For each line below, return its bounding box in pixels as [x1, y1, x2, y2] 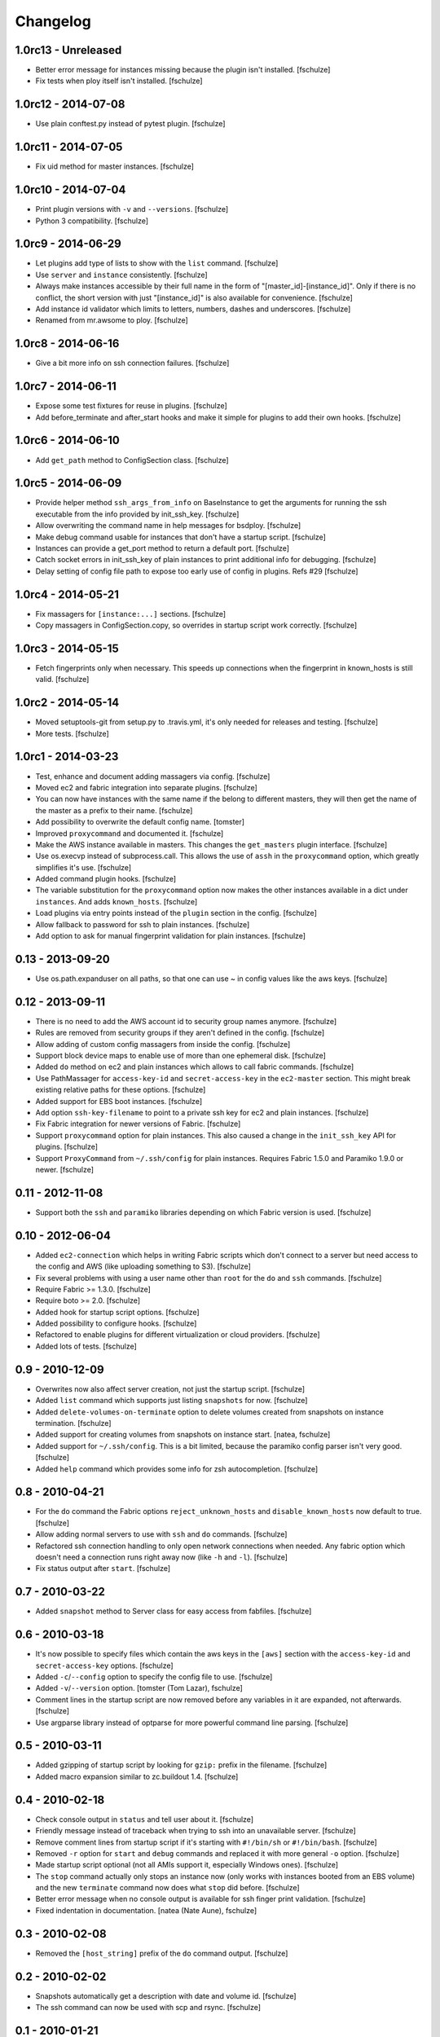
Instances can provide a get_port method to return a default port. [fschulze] [35, 543, 289, 553]
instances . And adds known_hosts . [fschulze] [35, 896, 198, 906]
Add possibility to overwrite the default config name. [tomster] [35, 817, 244, 827]
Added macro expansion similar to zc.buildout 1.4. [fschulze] [35, 1771, 239, 1781]
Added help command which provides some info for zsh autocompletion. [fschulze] [35, 1463, 319, 1474]
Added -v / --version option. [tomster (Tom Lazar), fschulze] [35, 1683, 244, 1693]
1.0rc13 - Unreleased [15, 43, 122, 57]
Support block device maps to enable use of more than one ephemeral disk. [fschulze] [35, 1051, 326, 1061]
